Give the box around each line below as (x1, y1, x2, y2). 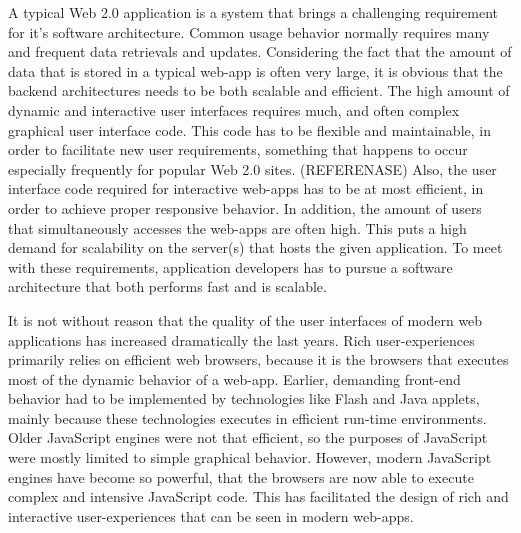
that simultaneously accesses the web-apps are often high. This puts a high (8, 217, 467, 238)
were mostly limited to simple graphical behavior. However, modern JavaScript (8, 447, 492, 468)
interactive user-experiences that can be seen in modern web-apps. (8, 505, 414, 526)
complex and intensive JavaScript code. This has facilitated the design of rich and (8, 486, 509, 507)
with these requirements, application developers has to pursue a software (8, 256, 453, 277)
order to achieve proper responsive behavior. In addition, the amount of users (8, 197, 482, 218)
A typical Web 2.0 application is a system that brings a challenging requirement (8, 2, 499, 22)
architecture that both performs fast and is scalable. (8, 276, 327, 297)
